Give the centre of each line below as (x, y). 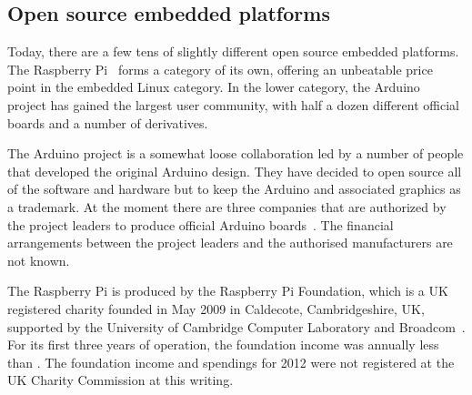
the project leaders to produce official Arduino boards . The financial (201, 224)
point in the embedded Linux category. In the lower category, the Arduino (214, 87)
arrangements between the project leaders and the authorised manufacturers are (230, 243)
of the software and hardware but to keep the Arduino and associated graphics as (234, 189)
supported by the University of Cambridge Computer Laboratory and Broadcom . (236, 326)
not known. (39, 260)
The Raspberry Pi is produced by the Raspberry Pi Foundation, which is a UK (228, 291)
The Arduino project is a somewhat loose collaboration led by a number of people (236, 153)
